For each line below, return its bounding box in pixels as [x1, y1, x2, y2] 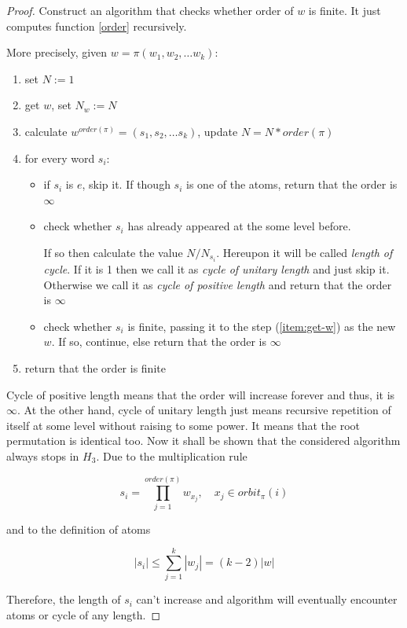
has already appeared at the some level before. [127, 218, 351, 234]
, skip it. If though [82, 176, 170, 193]
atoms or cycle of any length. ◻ [6, 607, 161, 622]
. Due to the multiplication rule [96, 447, 247, 464]
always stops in [6, 447, 79, 464]
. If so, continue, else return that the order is [51, 333, 267, 350]
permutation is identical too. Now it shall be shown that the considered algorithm [6, 432, 401, 449]
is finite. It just [308, 2, 381, 18]
